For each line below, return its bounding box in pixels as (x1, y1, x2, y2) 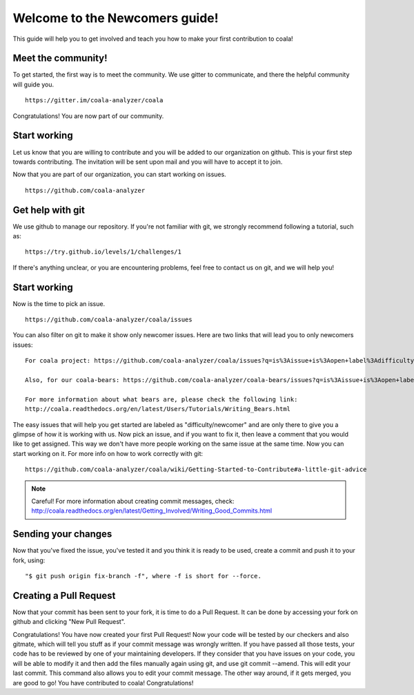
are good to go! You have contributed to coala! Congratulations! (12, 678, 194, 687)
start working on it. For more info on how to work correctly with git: (12, 449, 204, 457)
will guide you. (12, 80, 55, 88)
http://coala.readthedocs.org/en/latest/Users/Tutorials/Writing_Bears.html (25, 405, 291, 413)
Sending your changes (12, 529, 112, 540)
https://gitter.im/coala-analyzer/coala (25, 97, 164, 104)
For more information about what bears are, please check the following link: (25, 395, 298, 403)
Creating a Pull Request (12, 589, 116, 601)
